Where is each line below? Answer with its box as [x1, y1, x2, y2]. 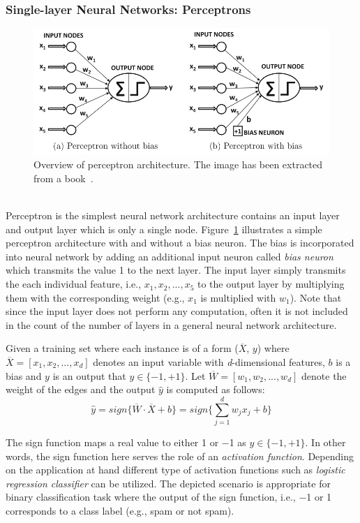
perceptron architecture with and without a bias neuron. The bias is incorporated [6, 235, 354, 250]
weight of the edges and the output [6, 382, 156, 397]
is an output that [52, 368, 126, 383]
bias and [6, 368, 42, 383]
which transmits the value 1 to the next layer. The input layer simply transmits [6, 263, 346, 277]
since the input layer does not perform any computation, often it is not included [6, 304, 348, 318]
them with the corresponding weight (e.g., [6, 290, 185, 304]
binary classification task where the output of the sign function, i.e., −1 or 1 [6, 489, 332, 504]
